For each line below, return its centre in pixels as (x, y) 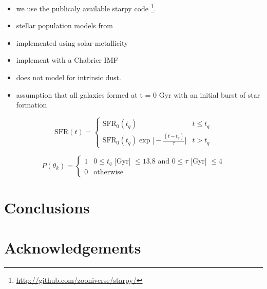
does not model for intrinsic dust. (69, 77)
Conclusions (47, 207)
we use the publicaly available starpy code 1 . (86, 7)
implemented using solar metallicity (72, 42)
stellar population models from (64, 25)
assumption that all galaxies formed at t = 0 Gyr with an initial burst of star (138, 94)
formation (32, 105)
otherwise (109, 173)
